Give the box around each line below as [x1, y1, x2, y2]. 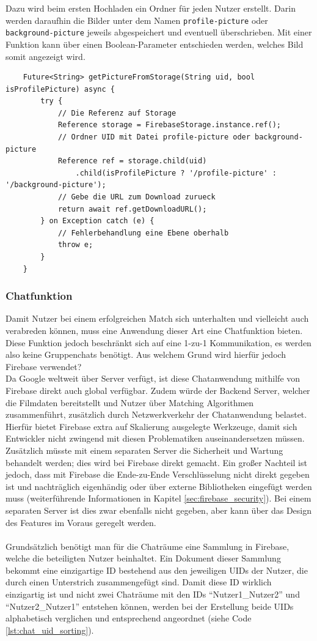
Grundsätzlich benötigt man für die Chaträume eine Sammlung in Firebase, [5, 539, 290, 552]
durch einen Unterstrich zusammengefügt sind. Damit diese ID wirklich [5, 576, 272, 588]
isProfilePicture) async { [5, 84, 115, 94]
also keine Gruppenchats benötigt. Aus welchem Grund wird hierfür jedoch [5, 348, 286, 361]
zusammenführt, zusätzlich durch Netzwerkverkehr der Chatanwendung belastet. [5, 408, 307, 421]
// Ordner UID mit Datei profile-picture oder [57, 133, 250, 142]
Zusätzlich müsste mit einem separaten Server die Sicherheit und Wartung [5, 443, 283, 456]
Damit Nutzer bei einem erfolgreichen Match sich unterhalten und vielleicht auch [5, 312, 309, 325]
